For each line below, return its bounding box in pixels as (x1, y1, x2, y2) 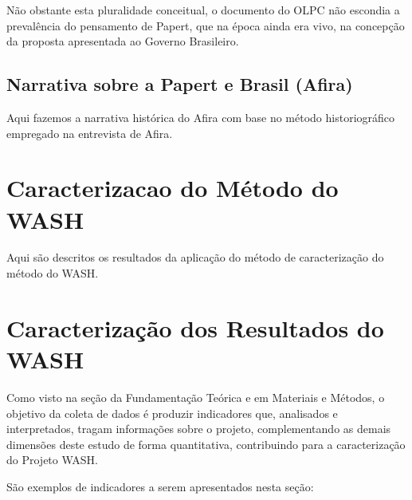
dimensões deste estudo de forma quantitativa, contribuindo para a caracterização (6, 435, 406, 452)
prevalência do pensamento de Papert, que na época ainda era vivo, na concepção (6, 17, 405, 33)
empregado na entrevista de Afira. (6, 124, 173, 141)
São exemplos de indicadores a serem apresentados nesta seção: (6, 478, 314, 494)
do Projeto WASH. (6, 451, 98, 468)
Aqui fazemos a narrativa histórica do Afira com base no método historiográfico (6, 108, 395, 125)
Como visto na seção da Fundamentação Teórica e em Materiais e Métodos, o (6, 388, 385, 405)
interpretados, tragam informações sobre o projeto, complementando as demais (6, 420, 391, 437)
